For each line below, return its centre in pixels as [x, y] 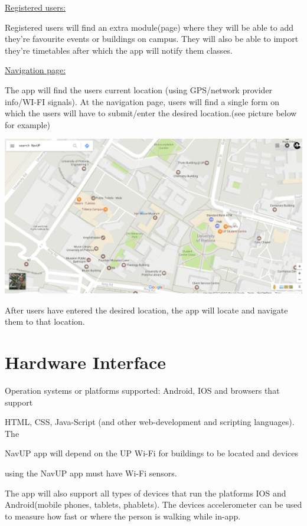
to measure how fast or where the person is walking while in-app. [123, 516]
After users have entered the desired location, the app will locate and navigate [146, 310]
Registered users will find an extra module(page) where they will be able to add [149, 27]
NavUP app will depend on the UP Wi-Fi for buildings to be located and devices [152, 453]
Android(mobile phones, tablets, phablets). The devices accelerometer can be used [153, 504]
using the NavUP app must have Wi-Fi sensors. [91, 473]
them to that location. [45, 321]
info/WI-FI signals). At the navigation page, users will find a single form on [142, 101]
